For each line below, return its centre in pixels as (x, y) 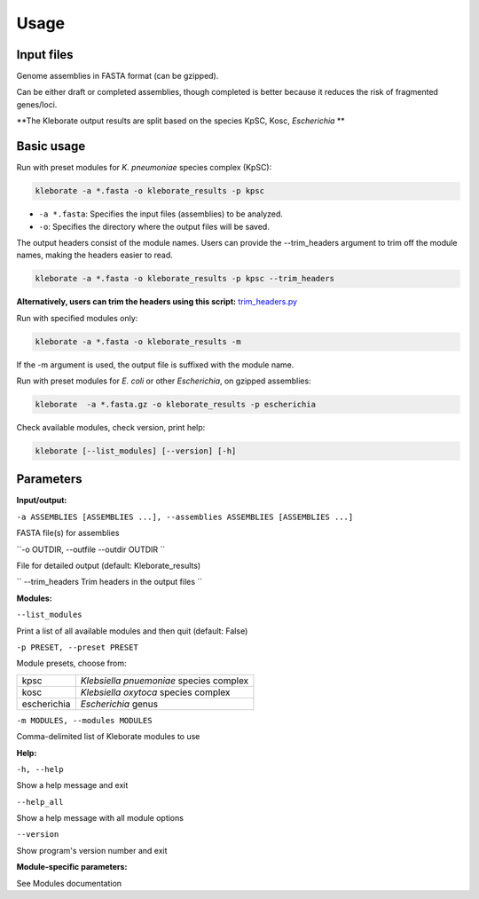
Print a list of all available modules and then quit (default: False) (132, 631)
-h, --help (40, 769)
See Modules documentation (69, 883)
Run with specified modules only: (77, 318)
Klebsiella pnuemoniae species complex (165, 681)
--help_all (40, 802)
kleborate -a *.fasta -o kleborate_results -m (138, 341)
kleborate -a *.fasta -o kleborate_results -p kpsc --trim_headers (185, 279)
